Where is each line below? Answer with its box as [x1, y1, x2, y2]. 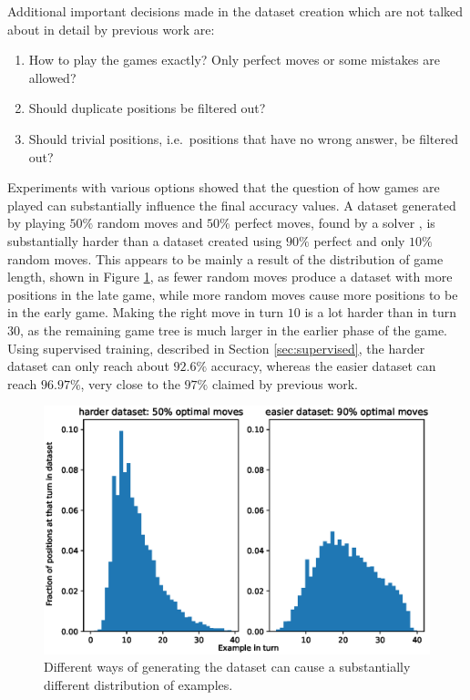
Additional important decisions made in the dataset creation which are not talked [7, 2, 464, 20]
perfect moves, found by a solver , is [234, 213, 435, 232]
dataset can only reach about [7, 356, 169, 376]
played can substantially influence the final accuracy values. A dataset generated [7, 195, 456, 214]
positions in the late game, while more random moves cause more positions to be [7, 284, 458, 304]
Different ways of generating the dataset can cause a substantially [44, 657, 411, 676]
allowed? [28, 67, 77, 87]
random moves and [97, 213, 203, 232]
